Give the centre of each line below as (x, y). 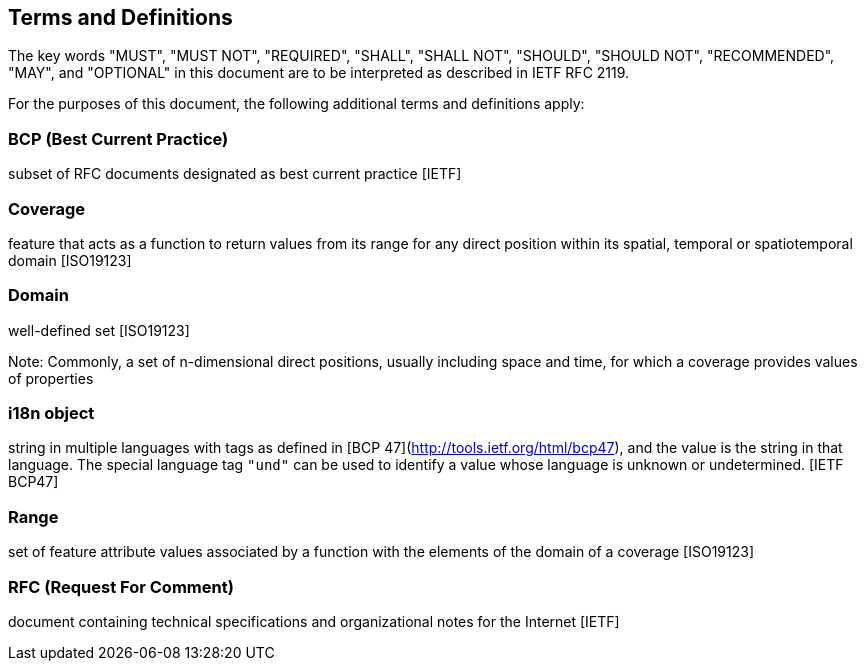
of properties (51, 378)
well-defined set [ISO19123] (99, 330)
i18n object (51, 413)
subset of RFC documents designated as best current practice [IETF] (235, 174)
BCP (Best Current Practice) (118, 138)
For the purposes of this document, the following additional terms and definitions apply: (296, 104)
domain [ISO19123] (70, 260)
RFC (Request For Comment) (121, 586)
